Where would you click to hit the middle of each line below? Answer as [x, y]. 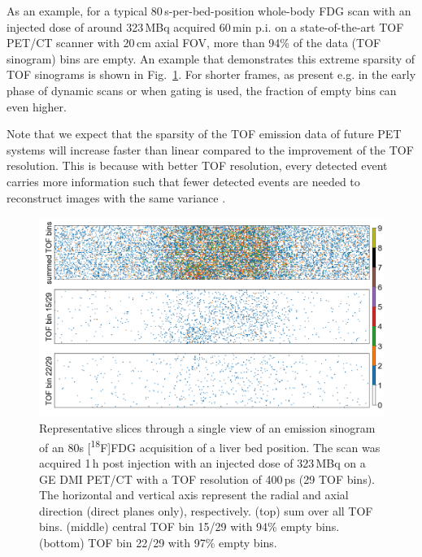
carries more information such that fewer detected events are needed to [183, 181]
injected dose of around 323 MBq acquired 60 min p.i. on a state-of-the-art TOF [205, 26]
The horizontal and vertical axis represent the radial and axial [194, 495]
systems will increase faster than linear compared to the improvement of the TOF [210, 149]
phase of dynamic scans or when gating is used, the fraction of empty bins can [202, 90]
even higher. [37, 106]
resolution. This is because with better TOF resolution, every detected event [197, 165]
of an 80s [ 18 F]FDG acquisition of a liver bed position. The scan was [210, 446]
